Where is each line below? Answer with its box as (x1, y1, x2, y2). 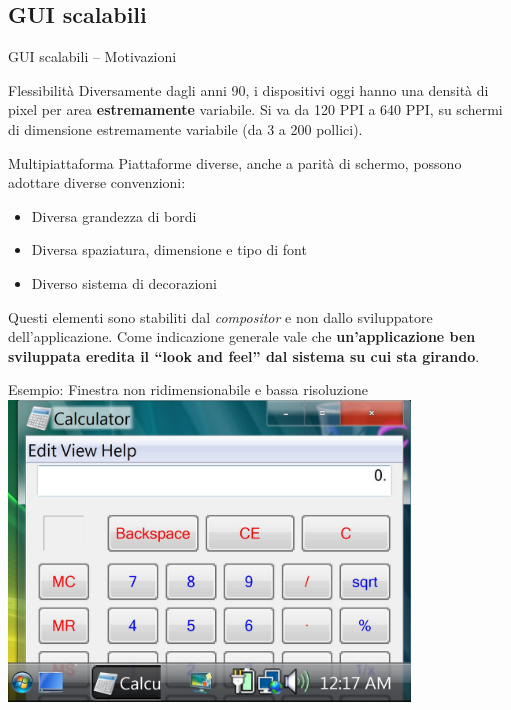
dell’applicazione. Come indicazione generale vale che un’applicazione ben (8, 326, 476, 347)
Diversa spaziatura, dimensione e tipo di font (31, 239, 307, 260)
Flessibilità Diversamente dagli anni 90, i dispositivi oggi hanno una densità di (8, 79, 489, 100)
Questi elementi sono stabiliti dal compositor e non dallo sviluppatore (8, 306, 433, 327)
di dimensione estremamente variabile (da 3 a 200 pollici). (8, 118, 363, 139)
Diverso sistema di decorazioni (31, 272, 218, 293)
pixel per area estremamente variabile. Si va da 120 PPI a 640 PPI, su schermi (8, 99, 503, 120)
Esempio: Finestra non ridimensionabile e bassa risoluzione (8, 379, 368, 400)
